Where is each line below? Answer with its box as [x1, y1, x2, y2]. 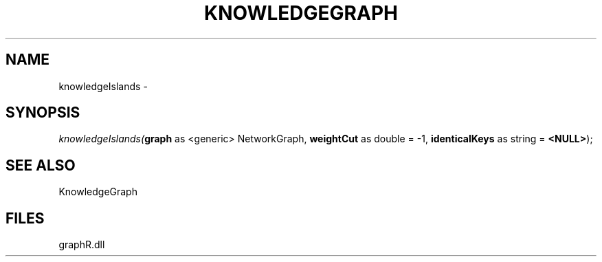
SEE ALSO [5, 156, 76, 174]
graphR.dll [58, 239, 105, 251]
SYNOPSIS [5, 104, 80, 122]
